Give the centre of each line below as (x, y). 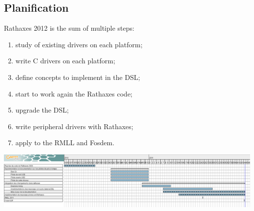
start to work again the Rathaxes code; (74, 93)
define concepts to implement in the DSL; (78, 77)
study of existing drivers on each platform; (79, 44)
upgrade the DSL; (42, 110)
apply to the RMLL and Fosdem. (65, 143)
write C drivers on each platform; (65, 61)
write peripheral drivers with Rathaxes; (74, 126)
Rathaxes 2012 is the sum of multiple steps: (69, 28)
